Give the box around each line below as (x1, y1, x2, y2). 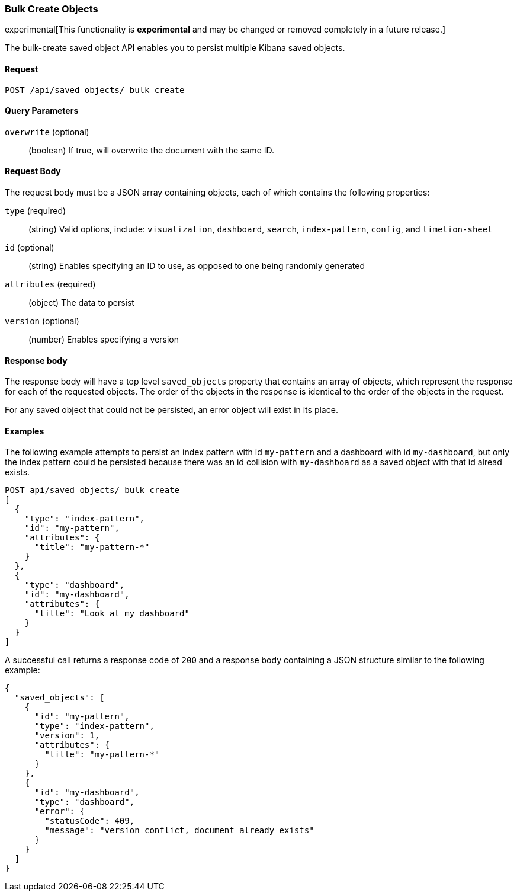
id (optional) (5, 242, 54, 253)
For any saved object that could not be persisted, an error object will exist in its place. (5, 405, 338, 415)
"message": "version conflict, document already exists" (44, 825, 314, 836)
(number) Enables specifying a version (28, 334, 179, 345)
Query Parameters (5, 105, 79, 116)
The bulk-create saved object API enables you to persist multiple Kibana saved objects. (5, 43, 345, 53)
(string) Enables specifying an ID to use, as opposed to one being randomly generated (28, 261, 365, 271)
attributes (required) (5, 279, 96, 290)
